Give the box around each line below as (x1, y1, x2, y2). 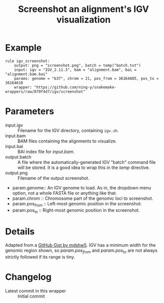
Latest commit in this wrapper (5, 288, 66, 294)
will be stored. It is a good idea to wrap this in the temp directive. (17, 164, 150, 170)
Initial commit (17, 293, 45, 300)
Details (5, 226, 35, 237)
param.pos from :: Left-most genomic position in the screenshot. (12, 200, 142, 208)
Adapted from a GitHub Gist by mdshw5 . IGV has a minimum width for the (5, 242, 156, 248)
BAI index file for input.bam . (17, 149, 75, 154)
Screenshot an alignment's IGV (18, 3, 149, 15)
